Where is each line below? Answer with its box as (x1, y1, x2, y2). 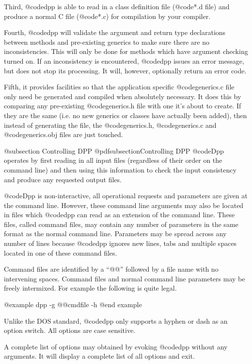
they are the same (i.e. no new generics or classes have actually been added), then (4, 110, 247, 120)
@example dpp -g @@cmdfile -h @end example (4, 299, 142, 310)
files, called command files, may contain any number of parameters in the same (4, 219, 238, 229)
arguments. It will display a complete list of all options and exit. (4, 351, 195, 361)
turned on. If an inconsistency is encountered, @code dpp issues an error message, (4, 55, 244, 66)
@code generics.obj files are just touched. (4, 129, 123, 139)
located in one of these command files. (4, 247, 117, 258)
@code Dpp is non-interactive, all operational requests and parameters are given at (4, 191, 248, 201)
